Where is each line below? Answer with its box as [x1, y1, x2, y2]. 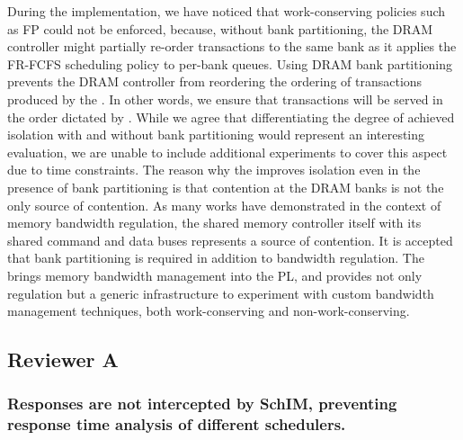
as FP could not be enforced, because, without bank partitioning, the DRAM [7, 19, 433, 38]
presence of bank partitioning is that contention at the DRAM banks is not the [7, 177, 444, 196]
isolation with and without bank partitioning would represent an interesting [7, 125, 425, 144]
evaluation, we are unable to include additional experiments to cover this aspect [7, 142, 448, 161]
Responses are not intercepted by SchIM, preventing [7, 392, 397, 415]
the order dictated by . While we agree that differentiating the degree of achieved [7, 107, 455, 126]
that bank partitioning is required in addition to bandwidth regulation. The [7, 248, 424, 267]
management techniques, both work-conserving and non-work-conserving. [7, 301, 410, 320]
